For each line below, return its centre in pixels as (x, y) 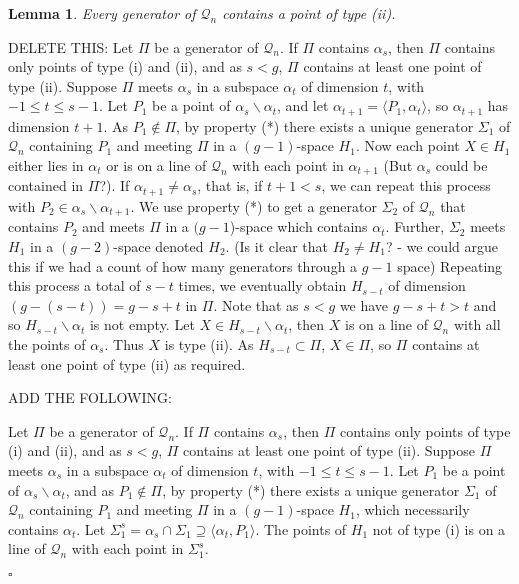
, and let (303, 105)
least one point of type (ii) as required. (127, 363)
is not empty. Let (142, 324)
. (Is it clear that (276, 245)
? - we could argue (441, 245)
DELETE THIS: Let (71, 46)
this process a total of (74, 285)
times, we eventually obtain (262, 285)
